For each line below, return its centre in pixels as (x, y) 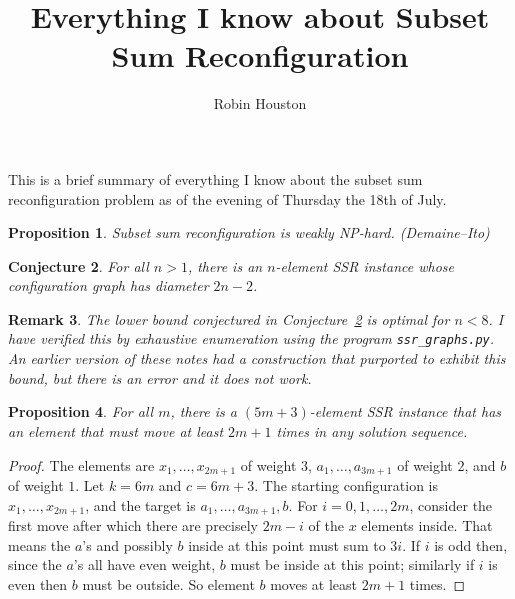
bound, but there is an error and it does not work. (160, 377)
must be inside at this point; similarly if (352, 564)
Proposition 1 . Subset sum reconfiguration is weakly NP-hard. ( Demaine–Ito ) (249, 232)
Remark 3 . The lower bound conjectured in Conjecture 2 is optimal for (229, 318)
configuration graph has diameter (108, 285)
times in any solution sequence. (372, 430)
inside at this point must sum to (287, 544)
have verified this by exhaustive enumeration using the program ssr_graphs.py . (251, 338)
